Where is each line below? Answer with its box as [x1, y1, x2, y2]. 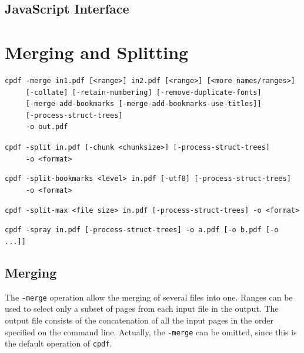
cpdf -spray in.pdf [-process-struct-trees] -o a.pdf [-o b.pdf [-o [5, 226, 279, 235]
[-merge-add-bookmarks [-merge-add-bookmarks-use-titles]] [25, 100, 262, 108]
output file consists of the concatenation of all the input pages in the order [5, 314, 273, 326]
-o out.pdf [25, 123, 68, 131]
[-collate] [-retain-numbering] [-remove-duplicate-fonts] [25, 88, 262, 97]
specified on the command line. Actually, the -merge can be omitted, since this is [5, 325, 297, 338]
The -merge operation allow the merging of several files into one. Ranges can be [5, 291, 293, 303]
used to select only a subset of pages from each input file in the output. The [5, 302, 279, 315]
